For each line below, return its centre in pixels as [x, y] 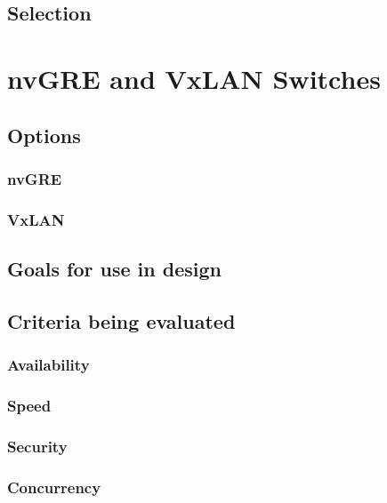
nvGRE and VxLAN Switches [194, 78]
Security [37, 446]
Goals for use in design [114, 269]
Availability [48, 365]
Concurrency [54, 487]
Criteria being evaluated [121, 320]
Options [44, 135]
